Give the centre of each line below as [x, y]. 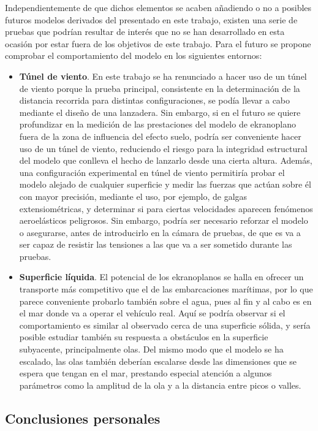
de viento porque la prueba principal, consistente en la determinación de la [160, 88]
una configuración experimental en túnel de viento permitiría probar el [152, 172]
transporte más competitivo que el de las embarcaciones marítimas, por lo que [166, 289]
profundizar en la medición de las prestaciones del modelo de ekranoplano [157, 124]
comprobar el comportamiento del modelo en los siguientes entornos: [134, 55]
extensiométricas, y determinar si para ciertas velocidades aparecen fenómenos [166, 208]
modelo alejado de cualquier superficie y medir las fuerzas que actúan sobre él [165, 184]
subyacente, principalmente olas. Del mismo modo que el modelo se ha [151, 349]
